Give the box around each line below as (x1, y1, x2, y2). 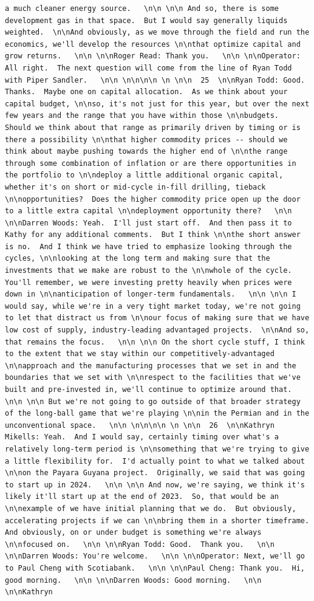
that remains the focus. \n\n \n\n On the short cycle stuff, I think (5, 337, 305, 346)
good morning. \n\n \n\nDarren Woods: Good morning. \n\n (5, 575, 262, 585)
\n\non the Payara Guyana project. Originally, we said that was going (5, 469, 305, 478)
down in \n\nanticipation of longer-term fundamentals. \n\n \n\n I (5, 290, 296, 299)
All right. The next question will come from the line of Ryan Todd (5, 63, 292, 72)
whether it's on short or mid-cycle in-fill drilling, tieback (5, 182, 266, 191)
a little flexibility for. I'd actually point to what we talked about (5, 456, 305, 465)
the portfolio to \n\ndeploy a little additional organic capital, (5, 171, 284, 180)
